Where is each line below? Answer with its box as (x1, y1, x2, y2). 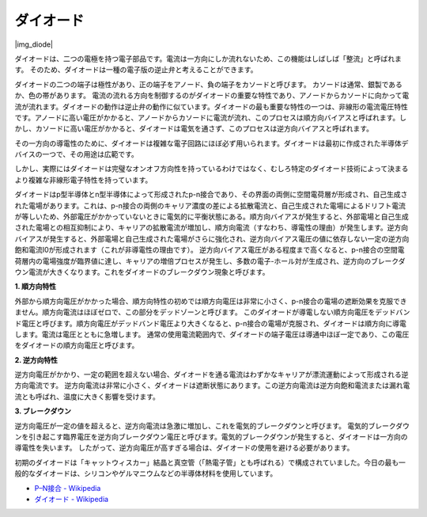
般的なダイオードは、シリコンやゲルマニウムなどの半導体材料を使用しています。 (14, 469, 278, 478)
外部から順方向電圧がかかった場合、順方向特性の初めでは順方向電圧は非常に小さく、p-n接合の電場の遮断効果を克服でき (14, 296, 407, 306)
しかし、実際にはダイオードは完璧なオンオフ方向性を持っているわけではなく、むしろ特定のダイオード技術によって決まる (14, 164, 409, 173)
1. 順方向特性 (14, 282, 57, 291)
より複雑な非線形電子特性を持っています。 (14, 175, 153, 184)
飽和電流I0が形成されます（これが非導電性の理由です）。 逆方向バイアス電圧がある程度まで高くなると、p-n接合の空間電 (14, 245, 405, 255)
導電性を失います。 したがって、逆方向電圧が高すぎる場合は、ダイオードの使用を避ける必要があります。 (14, 443, 354, 453)
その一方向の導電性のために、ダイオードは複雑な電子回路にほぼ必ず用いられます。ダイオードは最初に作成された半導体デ (14, 139, 409, 148)
